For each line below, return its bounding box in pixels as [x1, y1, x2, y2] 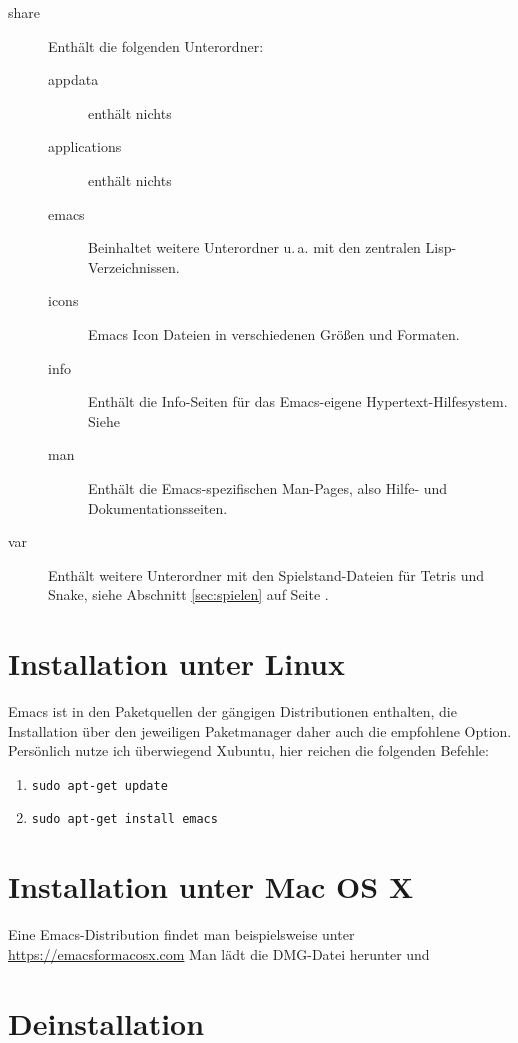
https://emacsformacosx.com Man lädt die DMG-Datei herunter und [8, 943, 430, 964]
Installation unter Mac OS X [8, 866, 414, 907]
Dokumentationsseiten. [88, 497, 228, 518]
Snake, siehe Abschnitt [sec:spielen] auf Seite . [48, 584, 329, 605]
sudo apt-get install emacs [31, 812, 218, 827]
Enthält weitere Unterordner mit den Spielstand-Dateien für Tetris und [48, 564, 484, 585]
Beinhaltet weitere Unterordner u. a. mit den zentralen [88, 237, 421, 258]
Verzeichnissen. [88, 256, 180, 277]
